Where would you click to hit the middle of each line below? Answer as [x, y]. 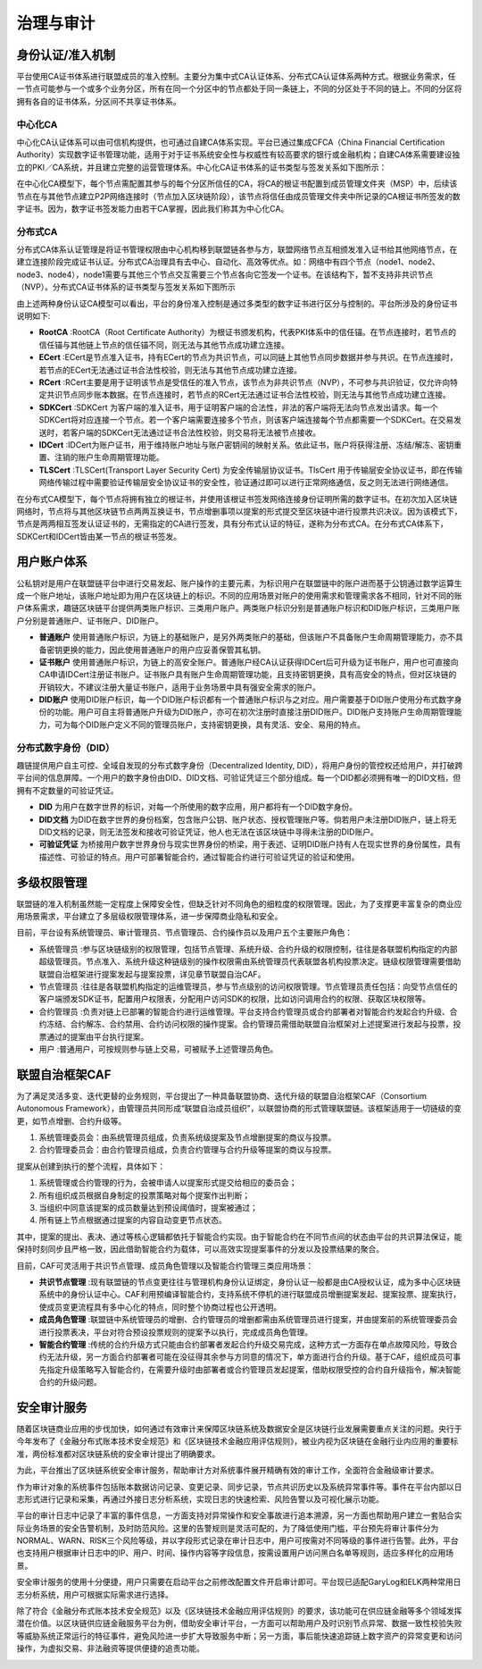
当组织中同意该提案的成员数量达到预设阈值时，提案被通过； [148, 1207]
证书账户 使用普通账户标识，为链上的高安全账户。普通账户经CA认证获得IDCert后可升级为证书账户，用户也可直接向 [249, 662]
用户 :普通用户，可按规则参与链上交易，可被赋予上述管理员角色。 [158, 1049]
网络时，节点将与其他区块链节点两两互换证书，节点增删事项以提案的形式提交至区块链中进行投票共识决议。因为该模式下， [239, 511]
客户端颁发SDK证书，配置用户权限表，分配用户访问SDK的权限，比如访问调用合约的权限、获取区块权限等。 [234, 999]
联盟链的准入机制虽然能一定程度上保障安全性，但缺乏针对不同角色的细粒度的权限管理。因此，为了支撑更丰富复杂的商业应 [239, 903]
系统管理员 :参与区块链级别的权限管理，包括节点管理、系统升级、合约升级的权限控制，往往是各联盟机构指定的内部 [248, 949]
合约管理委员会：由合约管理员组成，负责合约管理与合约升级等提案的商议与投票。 [187, 1150]
